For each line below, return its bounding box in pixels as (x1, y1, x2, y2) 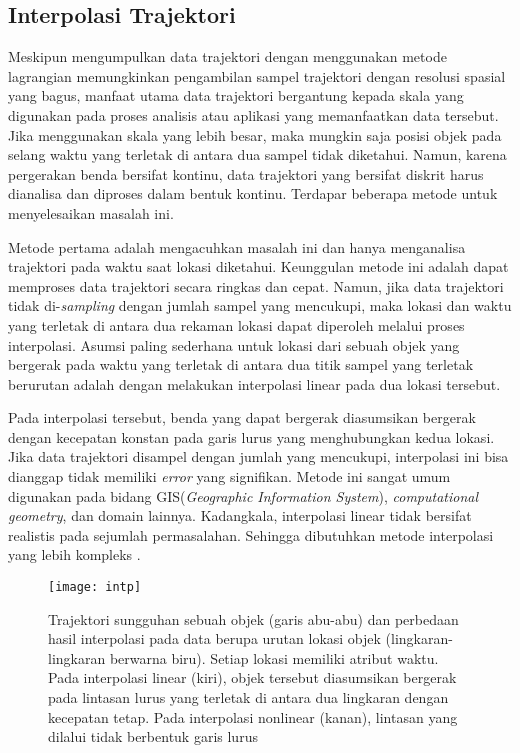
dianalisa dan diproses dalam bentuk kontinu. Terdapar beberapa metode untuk (8, 183, 498, 204)
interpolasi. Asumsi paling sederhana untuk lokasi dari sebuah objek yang (8, 334, 460, 355)
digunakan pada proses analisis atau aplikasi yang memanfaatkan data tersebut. (8, 104, 499, 125)
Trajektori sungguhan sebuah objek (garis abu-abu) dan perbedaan (48, 608, 459, 629)
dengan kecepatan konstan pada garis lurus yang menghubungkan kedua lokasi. (8, 426, 495, 447)
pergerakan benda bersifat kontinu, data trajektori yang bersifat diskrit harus (8, 163, 484, 184)
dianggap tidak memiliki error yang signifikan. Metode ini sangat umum (8, 466, 451, 487)
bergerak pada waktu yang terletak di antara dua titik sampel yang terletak (8, 354, 474, 375)
